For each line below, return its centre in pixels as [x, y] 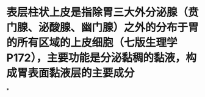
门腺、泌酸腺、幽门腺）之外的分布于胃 [103, 28]
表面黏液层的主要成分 [81, 73]
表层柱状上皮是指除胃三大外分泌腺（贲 [103, 12]
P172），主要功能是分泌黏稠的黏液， [96, 58]
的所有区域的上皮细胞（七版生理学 [92, 43]
